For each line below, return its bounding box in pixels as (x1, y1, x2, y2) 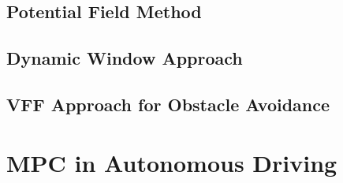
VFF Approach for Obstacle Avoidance (6, 91, 330, 116)
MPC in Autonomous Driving (6, 146, 337, 178)
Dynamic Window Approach (6, 46, 243, 70)
